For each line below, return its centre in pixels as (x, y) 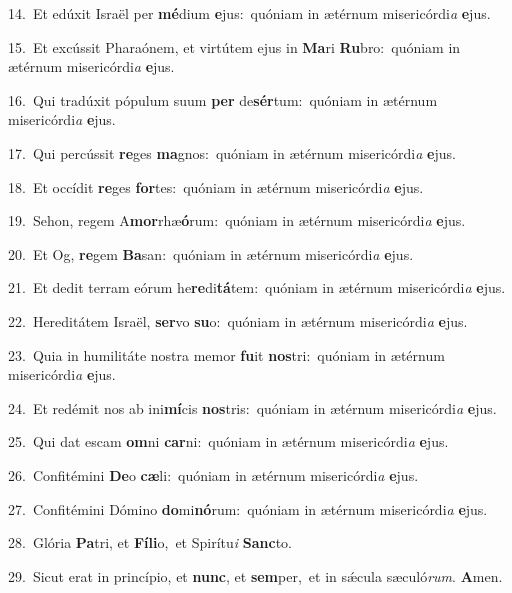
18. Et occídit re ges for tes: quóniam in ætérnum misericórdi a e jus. (216, 186)
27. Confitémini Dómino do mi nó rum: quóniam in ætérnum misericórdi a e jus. (248, 508)
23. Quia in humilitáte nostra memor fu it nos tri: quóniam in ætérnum (226, 354)
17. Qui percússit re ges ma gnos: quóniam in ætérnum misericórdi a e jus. (232, 152)
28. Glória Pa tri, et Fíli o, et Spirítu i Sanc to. (150, 542)
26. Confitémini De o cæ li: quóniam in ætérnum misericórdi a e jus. (213, 474)
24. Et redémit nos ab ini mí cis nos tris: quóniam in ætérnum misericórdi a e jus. (252, 407)
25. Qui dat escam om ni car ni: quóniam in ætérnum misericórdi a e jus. (228, 441)
